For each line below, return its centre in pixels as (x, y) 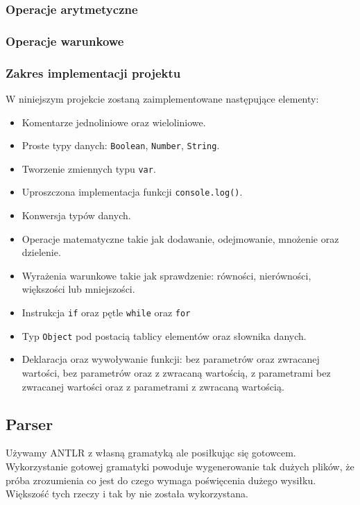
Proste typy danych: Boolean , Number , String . (121, 145)
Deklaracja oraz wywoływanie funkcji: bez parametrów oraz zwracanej (171, 359)
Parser (29, 423)
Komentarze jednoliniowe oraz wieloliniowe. (114, 122)
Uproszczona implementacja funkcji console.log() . (132, 192)
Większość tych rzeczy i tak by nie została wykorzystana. (127, 494)
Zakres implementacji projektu (93, 72)
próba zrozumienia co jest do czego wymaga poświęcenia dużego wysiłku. (161, 480)
